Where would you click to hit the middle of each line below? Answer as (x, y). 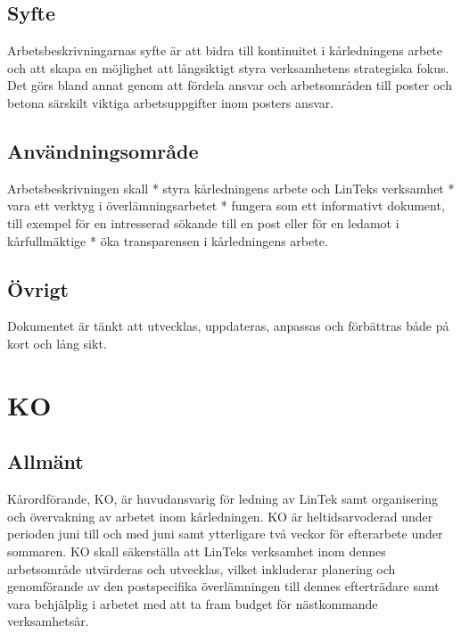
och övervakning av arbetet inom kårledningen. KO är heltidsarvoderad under (220, 516)
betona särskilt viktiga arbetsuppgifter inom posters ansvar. (171, 102)
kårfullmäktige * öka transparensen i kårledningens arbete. (168, 240)
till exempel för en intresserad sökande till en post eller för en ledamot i (203, 222)
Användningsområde (103, 150)
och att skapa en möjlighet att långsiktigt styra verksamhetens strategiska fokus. (228, 67)
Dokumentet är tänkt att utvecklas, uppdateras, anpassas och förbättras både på (228, 326)
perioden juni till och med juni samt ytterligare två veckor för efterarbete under (225, 534)
